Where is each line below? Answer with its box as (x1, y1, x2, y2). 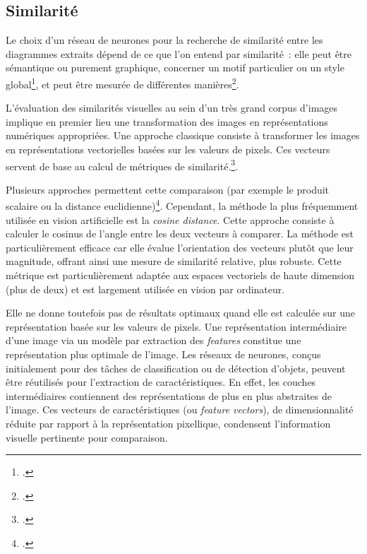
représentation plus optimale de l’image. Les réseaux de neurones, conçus (6, 347, 321, 362)
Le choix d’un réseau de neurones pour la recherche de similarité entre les (6, 33, 323, 47)
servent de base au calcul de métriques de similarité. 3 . (6, 156, 239, 173)
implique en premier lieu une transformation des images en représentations (6, 114, 328, 129)
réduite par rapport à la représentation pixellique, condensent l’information (6, 416, 331, 431)
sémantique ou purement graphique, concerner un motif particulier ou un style (6, 60, 344, 75)
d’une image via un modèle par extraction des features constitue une (6, 333, 301, 348)
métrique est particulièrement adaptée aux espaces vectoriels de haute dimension (6, 268, 354, 283)
